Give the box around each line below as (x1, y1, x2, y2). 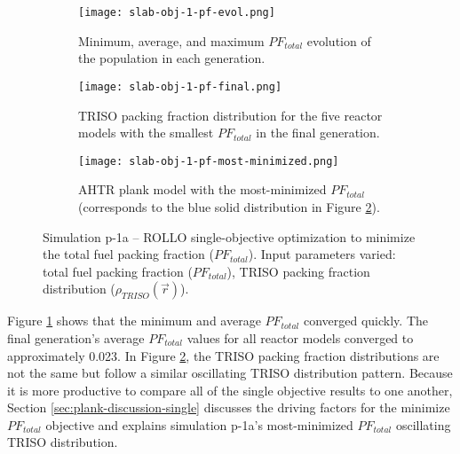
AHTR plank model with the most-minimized (78, 180, 327, 199)
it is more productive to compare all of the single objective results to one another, (7, 380, 453, 399)
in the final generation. (256, 123, 380, 142)
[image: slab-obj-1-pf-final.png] (78, 80, 282, 93)
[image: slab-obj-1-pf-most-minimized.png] (78, 154, 339, 168)
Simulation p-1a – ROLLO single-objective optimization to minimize (43, 227, 416, 246)
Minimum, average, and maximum (78, 31, 265, 50)
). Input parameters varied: (248, 245, 396, 263)
